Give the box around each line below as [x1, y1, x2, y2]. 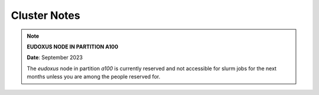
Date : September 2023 [27, 54, 83, 61]
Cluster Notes [11, 9, 80, 22]
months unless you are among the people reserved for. [27, 73, 161, 80]
